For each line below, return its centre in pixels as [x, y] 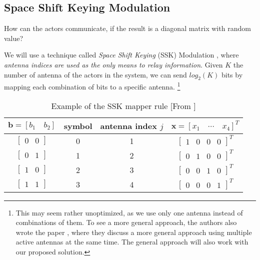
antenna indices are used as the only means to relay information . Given [113, 64]
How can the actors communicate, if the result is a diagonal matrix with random [127, 28]
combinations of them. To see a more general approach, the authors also [126, 222]
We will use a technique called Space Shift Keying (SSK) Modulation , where [121, 55]
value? [14, 38]
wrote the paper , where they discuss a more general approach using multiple [134, 232]
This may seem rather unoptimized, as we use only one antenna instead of [129, 212]
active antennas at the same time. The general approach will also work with [132, 242]
